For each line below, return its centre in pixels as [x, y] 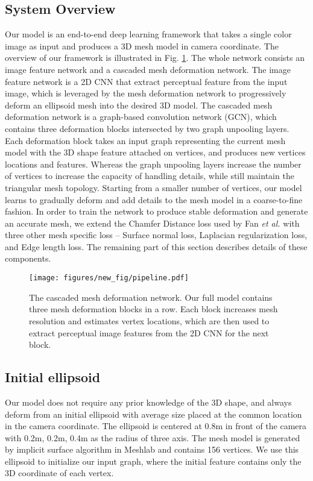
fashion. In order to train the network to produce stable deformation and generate [156, 211]
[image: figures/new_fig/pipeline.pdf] [109, 278]
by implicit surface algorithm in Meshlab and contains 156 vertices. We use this [152, 449]
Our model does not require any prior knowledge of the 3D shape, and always [148, 402]
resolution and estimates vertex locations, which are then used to [149, 320]
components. [28, 258]
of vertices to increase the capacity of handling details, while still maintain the [150, 176]
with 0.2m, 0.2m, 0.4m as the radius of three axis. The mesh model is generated [153, 437]
